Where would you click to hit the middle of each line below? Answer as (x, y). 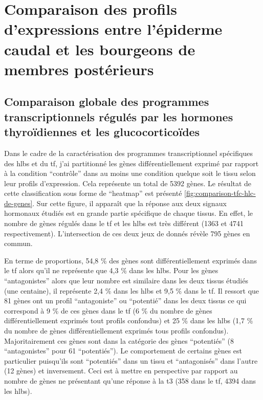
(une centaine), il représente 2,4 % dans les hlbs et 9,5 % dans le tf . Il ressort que (132, 290)
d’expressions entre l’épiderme (113, 29)
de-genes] (18, 203)
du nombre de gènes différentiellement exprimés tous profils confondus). (116, 331)
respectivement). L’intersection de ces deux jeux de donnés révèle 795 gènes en (127, 233)
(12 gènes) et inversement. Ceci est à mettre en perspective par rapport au (121, 371)
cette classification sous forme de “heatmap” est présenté (93, 193)
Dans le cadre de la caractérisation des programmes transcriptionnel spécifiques (128, 153)
